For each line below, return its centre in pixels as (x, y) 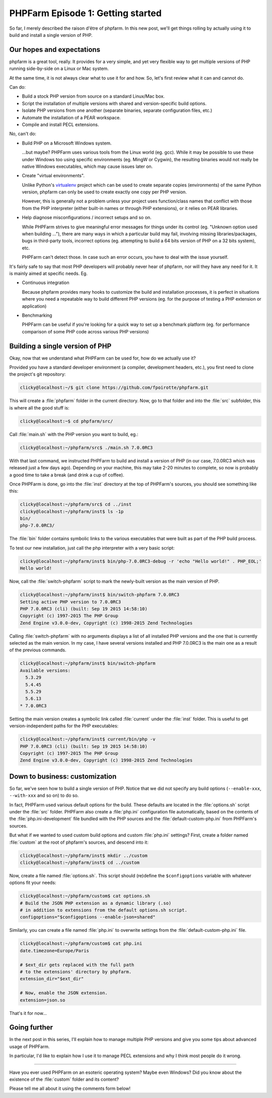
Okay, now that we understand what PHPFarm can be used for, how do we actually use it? (103, 358)
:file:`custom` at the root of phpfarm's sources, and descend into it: (79, 842)
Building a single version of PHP (60, 346)
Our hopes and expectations (55, 50)
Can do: (18, 87)
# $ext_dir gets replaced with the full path (77, 965)
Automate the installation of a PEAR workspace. (71, 117)
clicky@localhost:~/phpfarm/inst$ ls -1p (72, 511)
